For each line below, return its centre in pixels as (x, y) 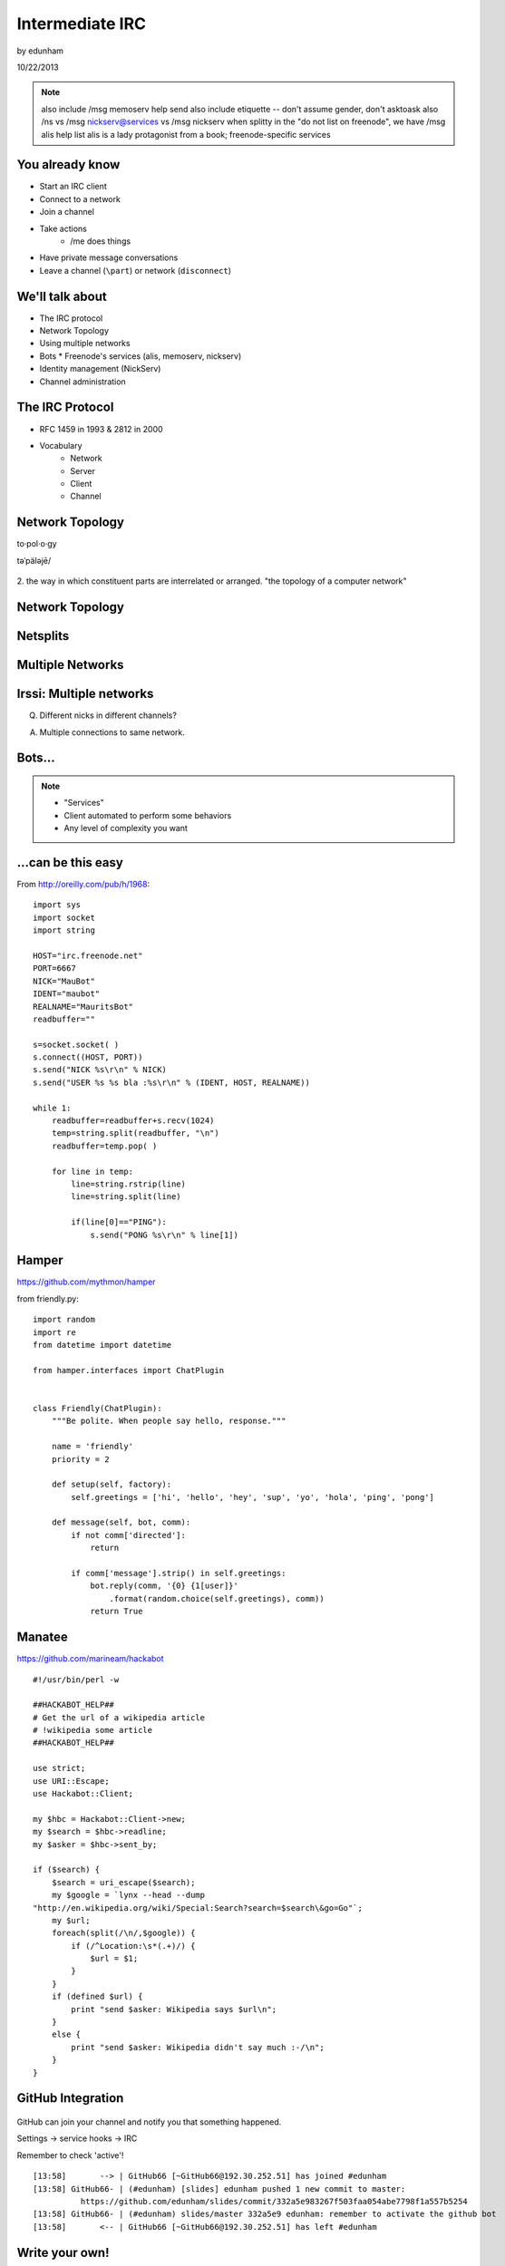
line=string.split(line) (126, 1197)
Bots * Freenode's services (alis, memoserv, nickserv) (141, 356)
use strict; (59, 1768)
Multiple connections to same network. (112, 732)
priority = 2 (80, 1459)
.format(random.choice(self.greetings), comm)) (217, 1598)
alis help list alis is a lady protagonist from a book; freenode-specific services (186, 134)
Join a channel (67, 212)
